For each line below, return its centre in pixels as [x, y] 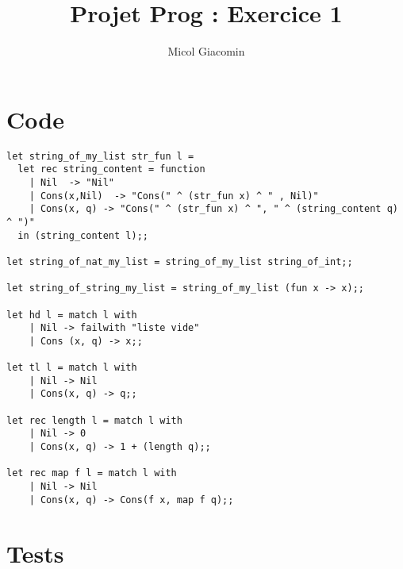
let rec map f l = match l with [92, 473]
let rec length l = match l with [94, 420]
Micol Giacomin [206, 51]
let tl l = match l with [72, 368]
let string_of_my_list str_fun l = [100, 156]
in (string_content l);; [83, 235]
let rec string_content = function [111, 169]
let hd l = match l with [72, 315]
